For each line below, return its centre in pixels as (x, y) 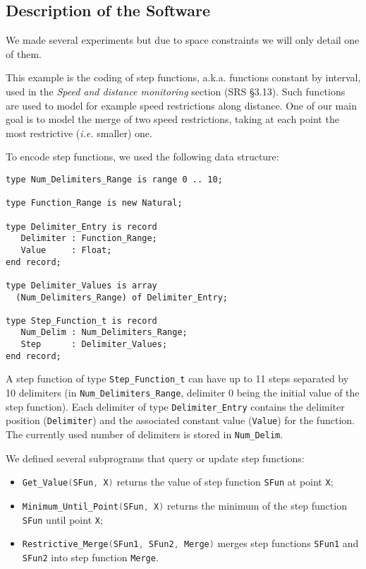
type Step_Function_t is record (81, 321)
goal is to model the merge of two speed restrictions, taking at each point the (172, 119)
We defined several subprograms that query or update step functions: (155, 458)
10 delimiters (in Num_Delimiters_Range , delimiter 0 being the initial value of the (183, 393)
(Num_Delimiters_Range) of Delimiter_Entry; (122, 297)
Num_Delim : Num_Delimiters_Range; (104, 333)
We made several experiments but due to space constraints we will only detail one (183, 40)
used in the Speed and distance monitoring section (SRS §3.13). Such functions (176, 91)
